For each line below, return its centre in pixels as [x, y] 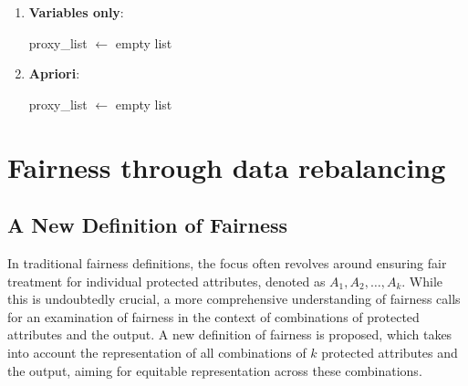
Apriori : [54, 73]
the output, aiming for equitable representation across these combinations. [215, 370]
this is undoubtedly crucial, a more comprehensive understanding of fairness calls [234, 299]
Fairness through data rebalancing [227, 167]
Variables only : [76, 12]
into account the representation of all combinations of [157, 352]
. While [422, 281]
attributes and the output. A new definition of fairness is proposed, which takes [230, 334]
